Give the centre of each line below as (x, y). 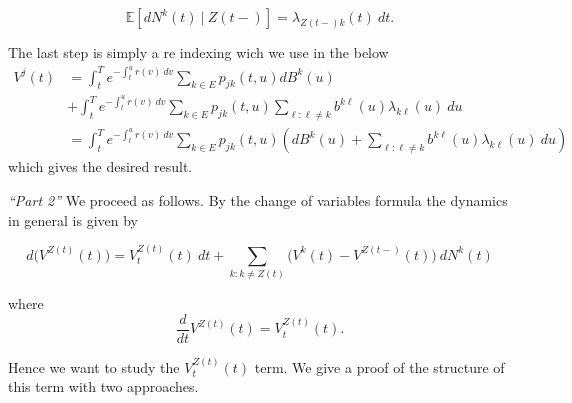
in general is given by (73, 219)
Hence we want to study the (94, 366)
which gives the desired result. (100, 166)
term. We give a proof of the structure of (379, 366)
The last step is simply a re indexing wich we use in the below (198, 52)
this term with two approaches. (103, 386)
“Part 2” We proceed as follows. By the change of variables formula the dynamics (258, 199)
